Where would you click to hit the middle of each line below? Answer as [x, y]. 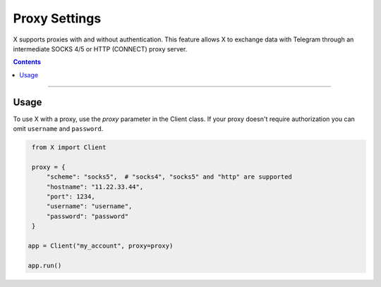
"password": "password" [87, 216]
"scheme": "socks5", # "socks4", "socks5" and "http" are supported [169, 177]
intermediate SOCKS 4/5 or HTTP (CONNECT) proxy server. [100, 49]
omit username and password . [58, 129]
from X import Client [69, 147]
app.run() [45, 265]
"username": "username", [89, 206]
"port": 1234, [71, 196]
